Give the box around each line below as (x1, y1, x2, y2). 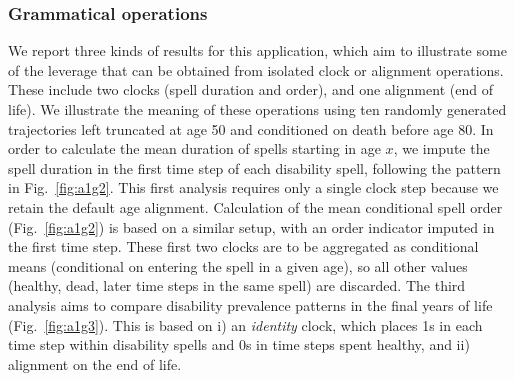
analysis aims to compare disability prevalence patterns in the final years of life (8, 294, 493, 315)
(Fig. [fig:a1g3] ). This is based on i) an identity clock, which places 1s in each (8, 314, 483, 335)
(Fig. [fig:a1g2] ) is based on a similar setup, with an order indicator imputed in (8, 216, 495, 237)
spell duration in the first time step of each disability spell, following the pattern (8, 157, 501, 178)
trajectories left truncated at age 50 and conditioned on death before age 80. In (8, 118, 494, 139)
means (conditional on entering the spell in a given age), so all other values (8, 255, 468, 276)
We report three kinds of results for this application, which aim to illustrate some (8, 40, 507, 61)
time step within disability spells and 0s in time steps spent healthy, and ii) (8, 334, 470, 355)
